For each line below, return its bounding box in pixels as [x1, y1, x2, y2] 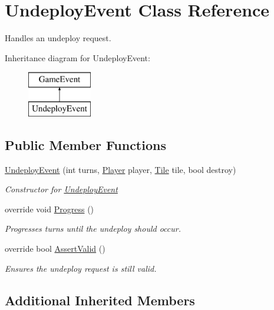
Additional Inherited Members [5, 291, 195, 309]
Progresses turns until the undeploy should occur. [5, 222, 181, 235]
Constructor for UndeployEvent [5, 183, 118, 195]
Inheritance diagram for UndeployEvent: [5, 51, 150, 64]
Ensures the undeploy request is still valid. [5, 262, 157, 274]
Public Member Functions [5, 135, 166, 154]
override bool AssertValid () [5, 242, 105, 255]
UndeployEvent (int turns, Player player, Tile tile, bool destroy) [5, 163, 236, 175]
